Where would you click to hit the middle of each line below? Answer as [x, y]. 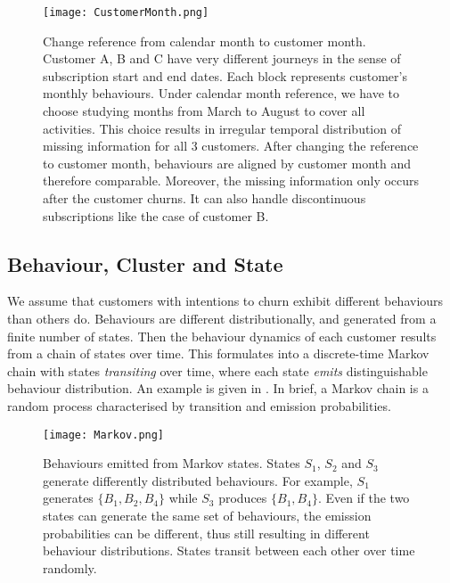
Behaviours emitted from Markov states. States [172, 463]
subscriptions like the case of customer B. [156, 215]
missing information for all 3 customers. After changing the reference [231, 146]
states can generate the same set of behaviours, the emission [207, 515]
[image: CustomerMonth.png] [126, 12]
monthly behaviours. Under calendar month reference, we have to [221, 93]
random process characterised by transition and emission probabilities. [199, 405]
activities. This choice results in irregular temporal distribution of [222, 128]
